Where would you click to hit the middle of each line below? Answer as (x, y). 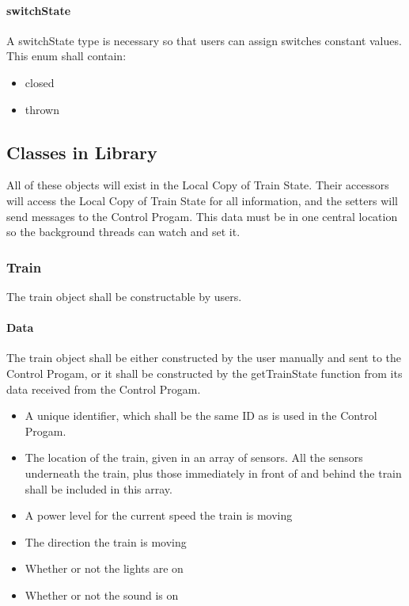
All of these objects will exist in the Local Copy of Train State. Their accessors (198, 185)
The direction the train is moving (106, 541)
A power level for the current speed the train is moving (159, 515)
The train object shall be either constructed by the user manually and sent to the (204, 358)
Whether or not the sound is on (102, 595)
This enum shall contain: (66, 56)
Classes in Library (82, 152)
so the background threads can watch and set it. (123, 232)
